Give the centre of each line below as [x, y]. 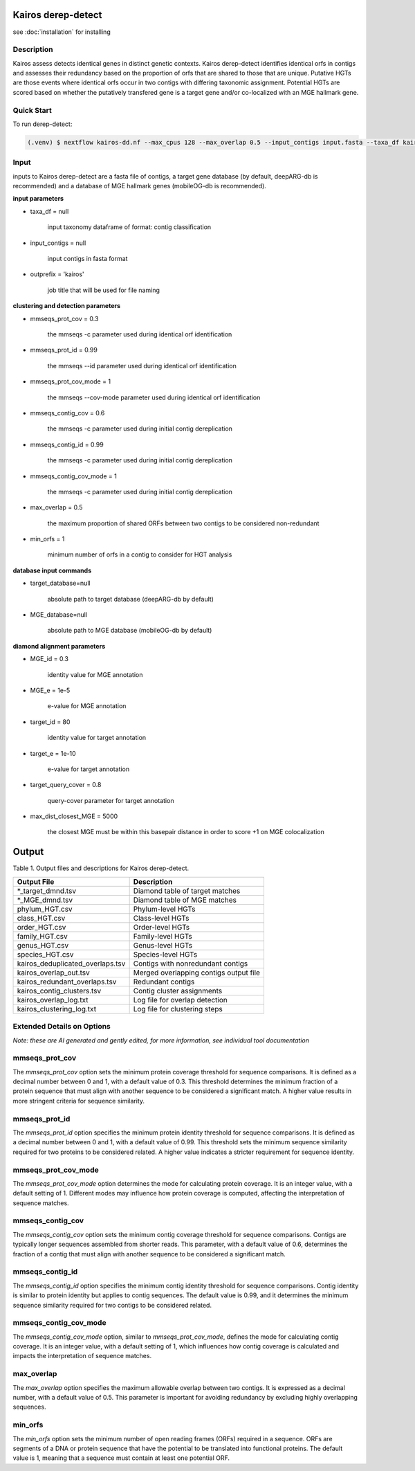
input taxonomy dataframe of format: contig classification [129, 227]
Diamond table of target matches [187, 891]
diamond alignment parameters [59, 646]
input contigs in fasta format [87, 259]
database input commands [52, 570]
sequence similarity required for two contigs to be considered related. [112, 1305]
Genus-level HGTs [163, 945]
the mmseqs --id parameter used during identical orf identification [142, 366]
